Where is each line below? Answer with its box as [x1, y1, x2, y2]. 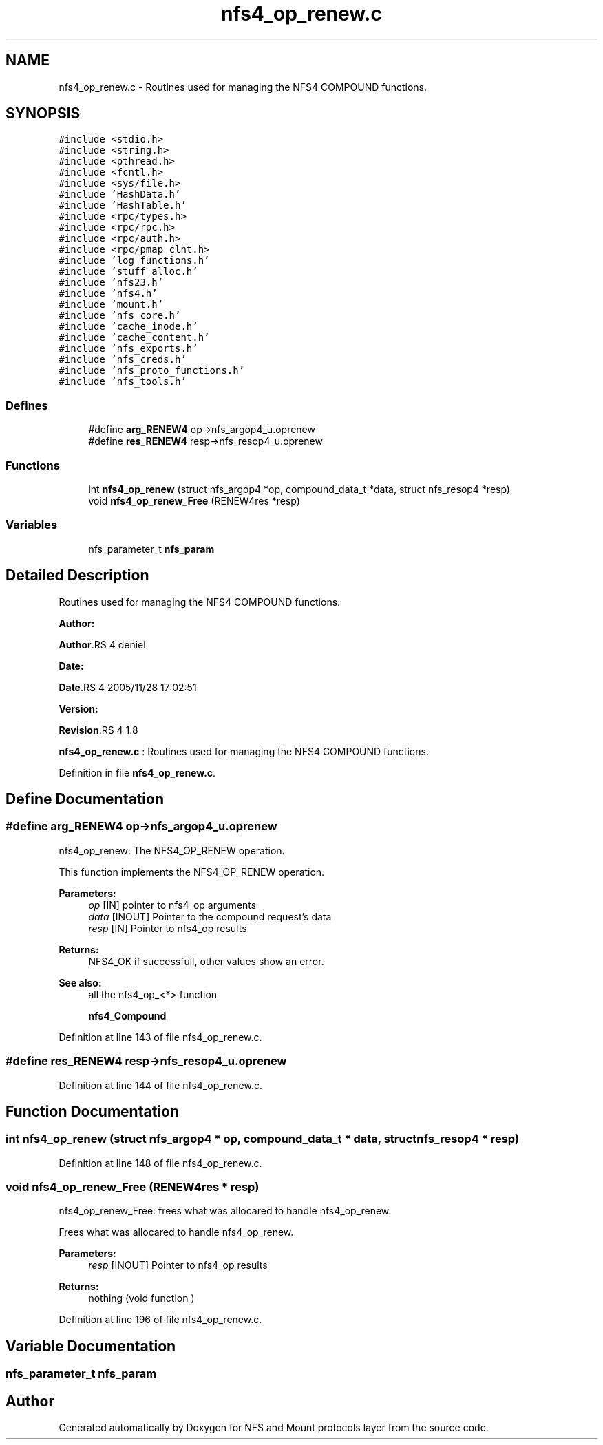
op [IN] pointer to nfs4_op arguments [88, 898, 257, 911]
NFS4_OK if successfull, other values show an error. [88, 955, 324, 967]
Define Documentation [6, 790, 164, 808]
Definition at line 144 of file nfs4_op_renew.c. [59, 1079, 262, 1091]
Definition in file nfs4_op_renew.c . [59, 766, 216, 779]
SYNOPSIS [6, 105, 81, 123]
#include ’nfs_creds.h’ [59, 354, 187, 366]
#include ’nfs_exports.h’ [59, 343, 198, 355]
